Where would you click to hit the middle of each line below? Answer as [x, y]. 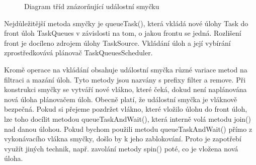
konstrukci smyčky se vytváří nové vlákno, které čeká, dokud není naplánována [125, 89]
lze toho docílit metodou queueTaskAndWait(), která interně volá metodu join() [127, 118]
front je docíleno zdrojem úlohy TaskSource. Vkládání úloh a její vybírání [117, 43]
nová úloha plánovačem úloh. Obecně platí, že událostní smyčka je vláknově [121, 99]
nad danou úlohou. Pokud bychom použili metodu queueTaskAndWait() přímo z [128, 129]
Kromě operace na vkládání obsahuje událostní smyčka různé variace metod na [126, 69]
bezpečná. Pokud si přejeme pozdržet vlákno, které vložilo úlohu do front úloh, [126, 109]
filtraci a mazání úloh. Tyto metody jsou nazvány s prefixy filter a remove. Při [125, 79]
